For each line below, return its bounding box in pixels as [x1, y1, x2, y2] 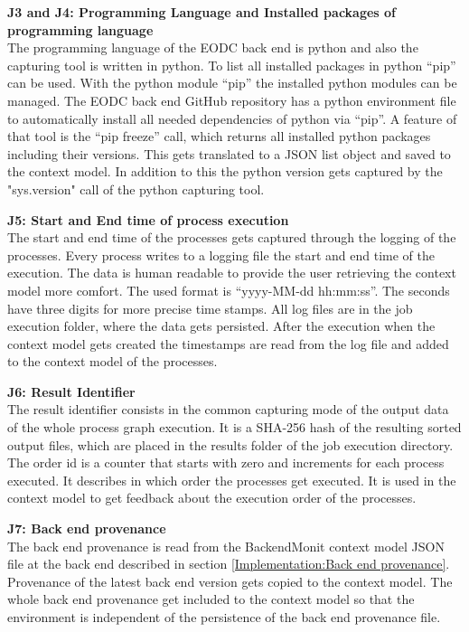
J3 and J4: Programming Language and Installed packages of [7, 3, 397, 21]
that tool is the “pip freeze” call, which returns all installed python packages [7, 127, 431, 146]
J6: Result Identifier [7, 382, 136, 401]
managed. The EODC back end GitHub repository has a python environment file [7, 90, 456, 109]
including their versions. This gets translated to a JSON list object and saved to [7, 144, 451, 163]
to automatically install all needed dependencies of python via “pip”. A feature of [7, 108, 457, 127]
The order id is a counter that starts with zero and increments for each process [7, 453, 445, 472]
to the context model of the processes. [7, 352, 218, 371]
